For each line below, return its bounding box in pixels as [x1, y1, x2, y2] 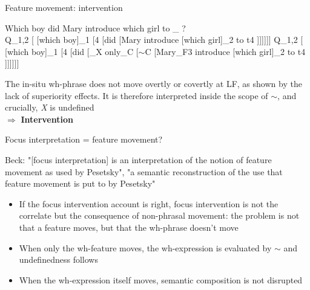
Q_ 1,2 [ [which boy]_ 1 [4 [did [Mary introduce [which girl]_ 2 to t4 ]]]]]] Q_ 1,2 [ [5, 33, 303, 46]
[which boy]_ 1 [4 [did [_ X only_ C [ [5, 45, 139, 57]
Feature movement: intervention [5, 1, 123, 13]
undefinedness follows [19, 253, 98, 266]
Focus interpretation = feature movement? [5, 133, 163, 146]
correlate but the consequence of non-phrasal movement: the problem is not [19, 209, 300, 222]
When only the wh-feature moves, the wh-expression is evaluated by [19, 241, 272, 254]
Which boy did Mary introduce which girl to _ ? [5, 21, 186, 34]
